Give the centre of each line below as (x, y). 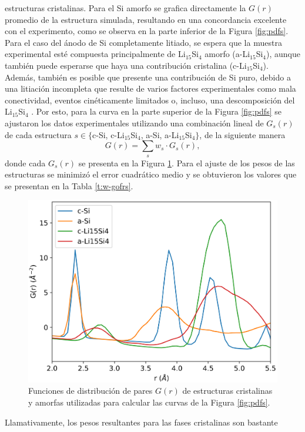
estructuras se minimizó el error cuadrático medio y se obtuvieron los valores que (151, 174)
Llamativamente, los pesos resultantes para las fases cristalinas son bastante (141, 422)
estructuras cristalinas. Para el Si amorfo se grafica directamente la (125, 8)
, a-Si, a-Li (160, 134)
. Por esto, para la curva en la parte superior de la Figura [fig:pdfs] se (156, 111)
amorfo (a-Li (227, 54)
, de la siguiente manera (242, 134)
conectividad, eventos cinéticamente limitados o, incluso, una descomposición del (150, 100)
